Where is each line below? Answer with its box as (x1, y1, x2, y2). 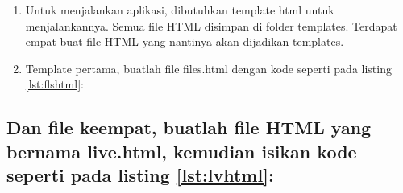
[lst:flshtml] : (25, 76, 84, 92)
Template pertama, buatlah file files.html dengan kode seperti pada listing (25, 60, 392, 76)
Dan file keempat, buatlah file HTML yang (6, 115, 372, 140)
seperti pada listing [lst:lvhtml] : (6, 162, 274, 187)
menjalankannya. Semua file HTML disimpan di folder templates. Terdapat (25, 17, 397, 34)
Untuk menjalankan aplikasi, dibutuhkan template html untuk (25, 2, 334, 18)
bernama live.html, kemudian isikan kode (6, 138, 357, 163)
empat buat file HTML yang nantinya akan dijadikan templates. (25, 33, 344, 50)
